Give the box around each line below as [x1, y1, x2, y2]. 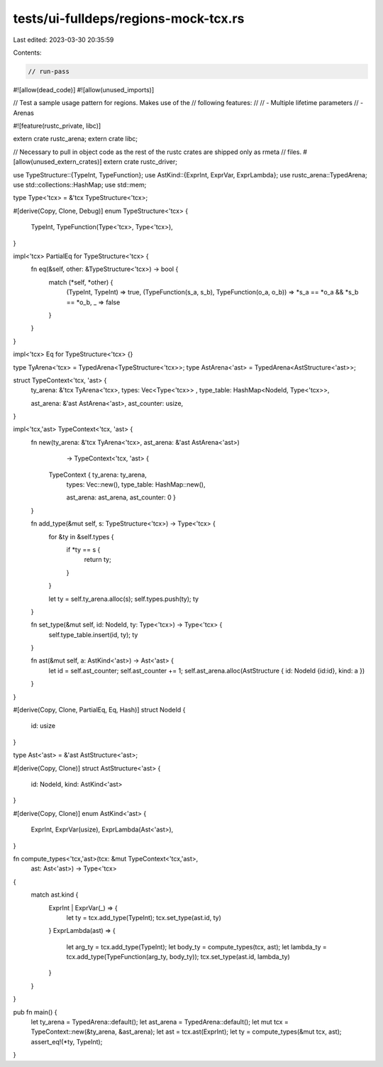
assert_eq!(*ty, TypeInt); [30, 1037, 103, 1046]
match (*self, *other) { [48, 277, 113, 287]
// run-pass [28, 67, 70, 75]
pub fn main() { [13, 1007, 57, 1016]
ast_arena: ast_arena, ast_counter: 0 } [66, 493, 177, 502]
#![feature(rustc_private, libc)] [13, 121, 101, 131]
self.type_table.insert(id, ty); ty [48, 630, 138, 638]
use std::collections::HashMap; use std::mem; [13, 181, 147, 189]
